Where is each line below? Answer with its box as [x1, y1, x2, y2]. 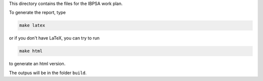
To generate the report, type [9, 10, 66, 16]
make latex [19, 22, 45, 28]
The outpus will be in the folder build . [9, 70, 87, 76]
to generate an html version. [9, 61, 66, 67]
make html [19, 48, 43, 54]
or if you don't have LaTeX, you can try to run [9, 35, 100, 41]
